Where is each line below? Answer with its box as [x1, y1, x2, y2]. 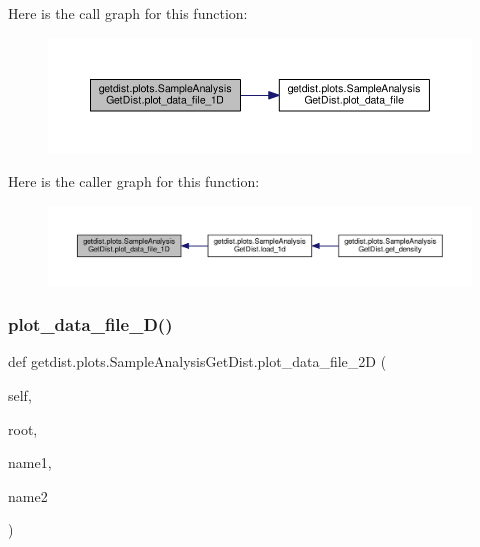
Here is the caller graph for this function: [8, 171, 260, 191]
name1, [8, 452, 52, 473]
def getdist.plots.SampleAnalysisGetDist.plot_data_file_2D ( [8, 351, 387, 372]
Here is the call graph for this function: [8, 3, 248, 23]
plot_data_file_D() [8, 312, 173, 337]
